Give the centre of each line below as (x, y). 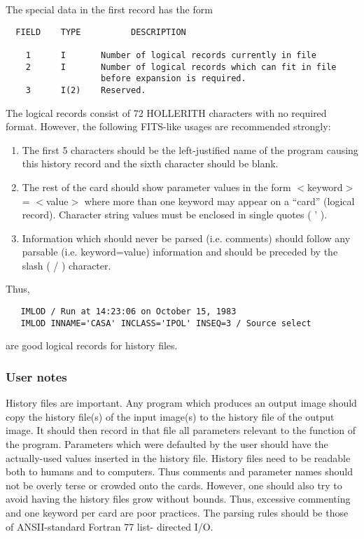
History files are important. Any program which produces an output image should (181, 403)
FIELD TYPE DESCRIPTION (101, 32)
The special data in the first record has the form (109, 9)
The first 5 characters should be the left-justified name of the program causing (190, 149)
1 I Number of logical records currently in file (171, 55)
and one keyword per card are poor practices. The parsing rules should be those (177, 512)
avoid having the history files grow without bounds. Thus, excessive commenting (178, 499)
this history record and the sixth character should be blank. (150, 163)
